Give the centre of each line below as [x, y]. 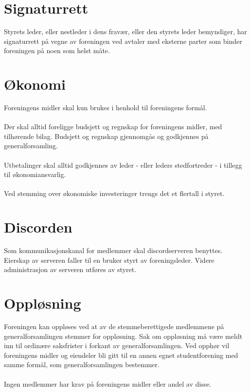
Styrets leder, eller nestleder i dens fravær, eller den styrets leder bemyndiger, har [125, 31]
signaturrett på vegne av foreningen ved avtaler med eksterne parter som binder [123, 41]
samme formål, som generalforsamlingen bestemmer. [82, 364]
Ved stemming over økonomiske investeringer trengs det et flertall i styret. [114, 193]
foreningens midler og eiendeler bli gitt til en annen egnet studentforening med [121, 355]
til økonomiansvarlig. [35, 174]
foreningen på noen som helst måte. [57, 50]
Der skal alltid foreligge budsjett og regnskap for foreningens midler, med [113, 127]
